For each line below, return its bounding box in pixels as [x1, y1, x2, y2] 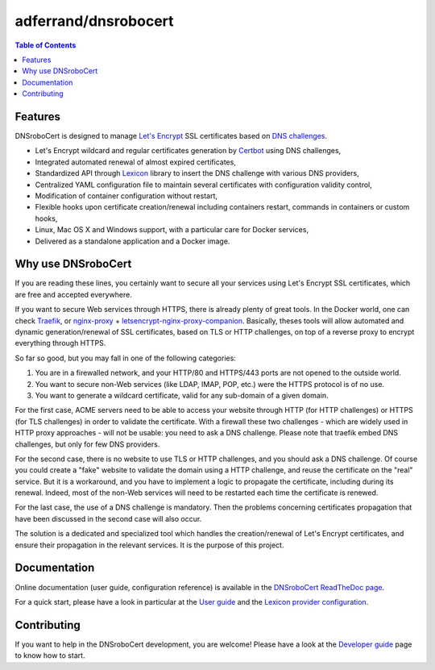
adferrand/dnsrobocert [14, 12, 174, 30]
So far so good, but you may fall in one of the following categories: [14, 353, 237, 363]
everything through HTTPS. [14, 339, 106, 348]
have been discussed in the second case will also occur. [14, 514, 202, 523]
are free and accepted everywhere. [14, 289, 132, 299]
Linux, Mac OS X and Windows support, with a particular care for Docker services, [35, 225, 309, 235]
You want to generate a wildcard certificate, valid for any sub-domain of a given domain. [35, 390, 329, 400]
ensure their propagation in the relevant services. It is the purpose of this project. [14, 540, 284, 550]
